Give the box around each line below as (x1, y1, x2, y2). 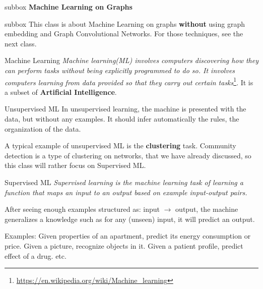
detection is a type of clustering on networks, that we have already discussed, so (5, 150, 251, 160)
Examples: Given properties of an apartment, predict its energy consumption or (5, 230, 251, 241)
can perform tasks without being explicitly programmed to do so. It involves (5, 65, 235, 75)
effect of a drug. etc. (5, 250, 67, 261)
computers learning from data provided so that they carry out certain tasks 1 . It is (5, 75, 253, 87)
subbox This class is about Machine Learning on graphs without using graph (5, 18, 245, 29)
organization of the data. (5, 123, 81, 134)
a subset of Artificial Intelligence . (5, 86, 117, 97)
